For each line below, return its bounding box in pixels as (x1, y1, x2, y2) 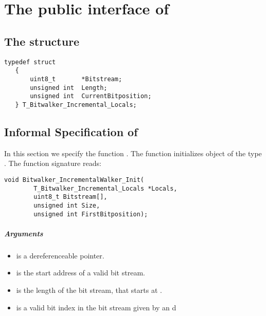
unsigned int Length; (30, 84, 108, 91)
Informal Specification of (4, 123, 138, 139)
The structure (4, 33, 80, 49)
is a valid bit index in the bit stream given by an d (16, 302, 176, 312)
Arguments (4, 228, 43, 238)
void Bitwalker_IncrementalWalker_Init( (4, 176, 145, 183)
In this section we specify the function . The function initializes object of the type (4, 147, 262, 158)
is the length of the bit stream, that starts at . (16, 284, 162, 295)
